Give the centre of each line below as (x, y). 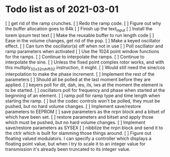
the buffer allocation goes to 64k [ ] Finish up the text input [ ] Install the (79, 29)
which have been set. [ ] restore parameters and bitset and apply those (79, 117)
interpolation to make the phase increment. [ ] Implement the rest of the (80, 74)
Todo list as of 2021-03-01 (62, 9)
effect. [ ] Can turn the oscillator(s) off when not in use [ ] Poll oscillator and (84, 46)
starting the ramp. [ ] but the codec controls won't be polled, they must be (83, 101)
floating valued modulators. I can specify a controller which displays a (78, 138)
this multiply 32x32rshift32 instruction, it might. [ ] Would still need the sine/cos (85, 68)
